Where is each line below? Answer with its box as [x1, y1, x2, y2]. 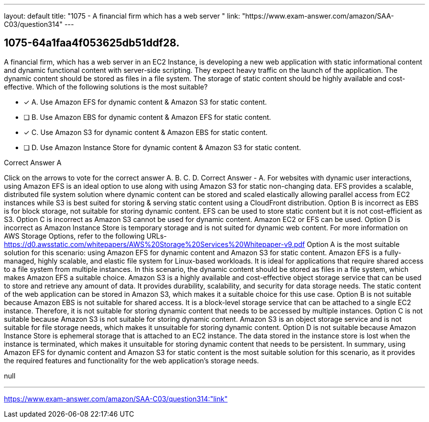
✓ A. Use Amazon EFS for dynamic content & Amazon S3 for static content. [24, 97, 267, 106]
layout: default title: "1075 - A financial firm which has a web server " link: [4, 12, 240, 20]
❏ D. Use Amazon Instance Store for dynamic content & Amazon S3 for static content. [24, 143, 301, 152]
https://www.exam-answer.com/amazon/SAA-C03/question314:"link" [4, 394, 228, 403]
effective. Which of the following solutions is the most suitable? [4, 82, 208, 91]
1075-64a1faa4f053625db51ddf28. [4, 37, 180, 49]
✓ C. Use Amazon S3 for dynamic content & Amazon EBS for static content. [24, 128, 268, 136]
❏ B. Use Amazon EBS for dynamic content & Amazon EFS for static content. [24, 112, 271, 121]
